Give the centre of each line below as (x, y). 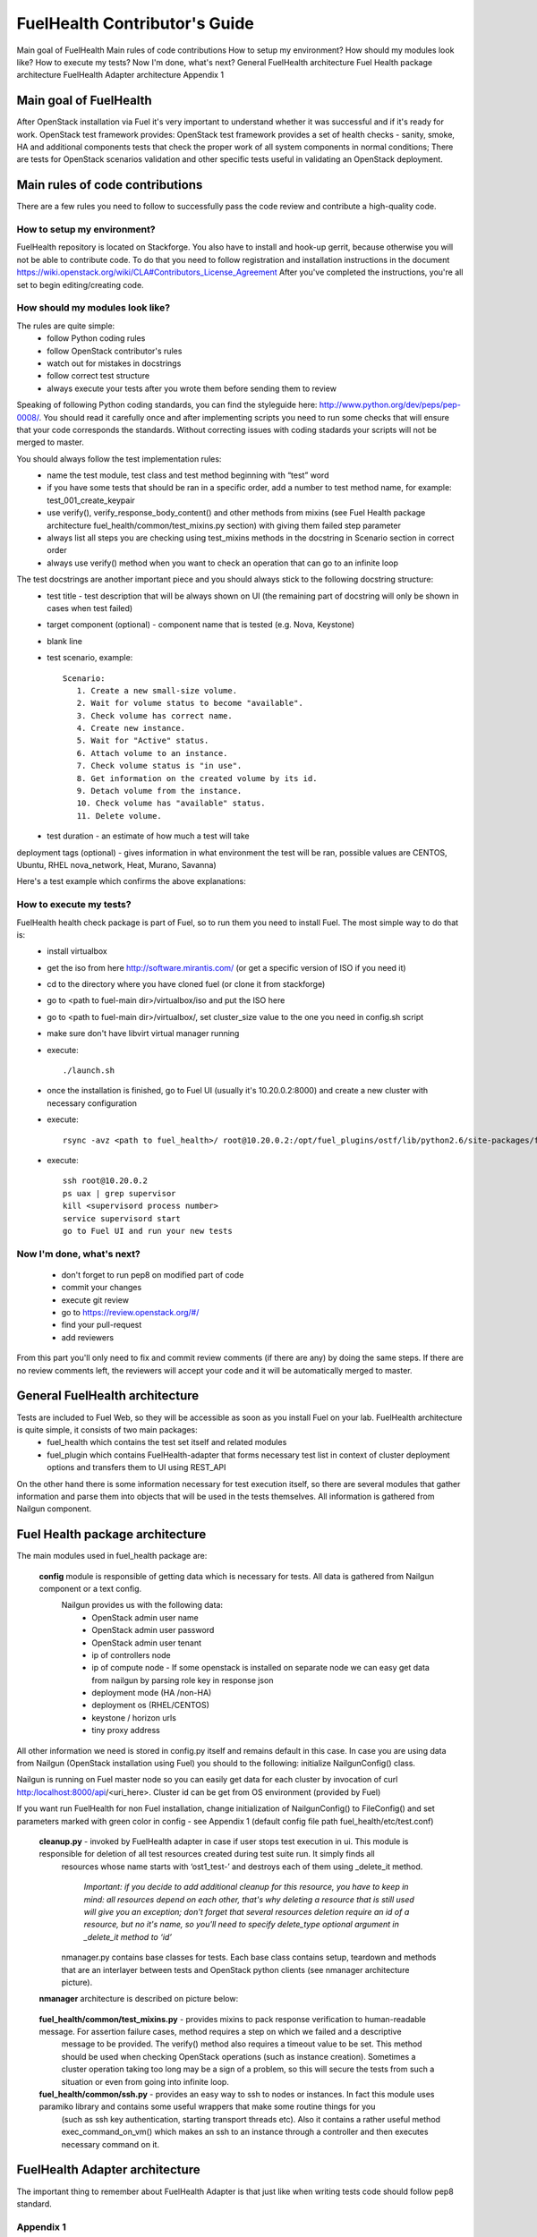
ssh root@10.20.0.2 (105, 1181)
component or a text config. (90, 1588)
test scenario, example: (90, 658)
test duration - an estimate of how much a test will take (148, 836)
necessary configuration (92, 1103)
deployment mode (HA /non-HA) (152, 1693)
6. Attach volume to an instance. (152, 753)
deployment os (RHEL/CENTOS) (151, 1705)
